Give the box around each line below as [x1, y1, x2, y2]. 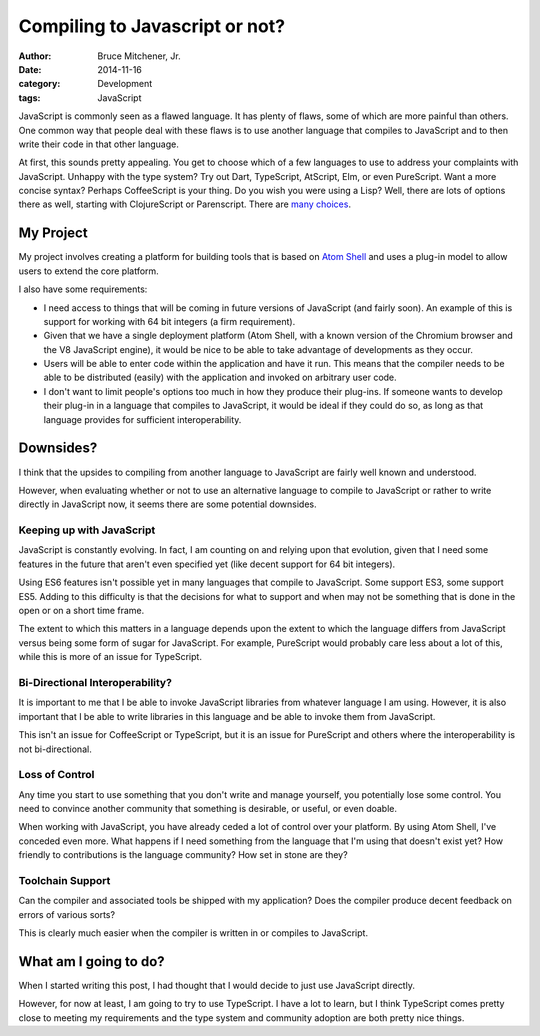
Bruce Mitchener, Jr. [97, 50, 181, 62]
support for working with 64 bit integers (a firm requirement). [43, 315, 296, 327]
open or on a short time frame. [18, 605, 145, 617]
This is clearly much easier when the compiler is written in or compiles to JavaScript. [18, 927, 369, 939]
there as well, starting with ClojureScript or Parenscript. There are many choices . [18, 198, 352, 210]
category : [18, 78, 61, 90]
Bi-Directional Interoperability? [18, 675, 172, 689]
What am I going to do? [18, 953, 165, 970]
